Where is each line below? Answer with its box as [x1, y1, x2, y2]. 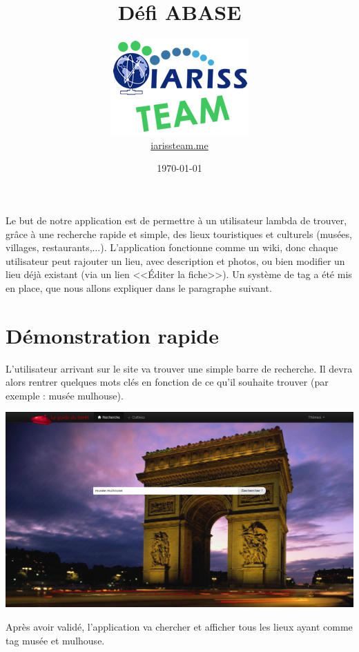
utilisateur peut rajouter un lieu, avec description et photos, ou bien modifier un [6, 253, 345, 268]
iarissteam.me [151, 137, 208, 152]
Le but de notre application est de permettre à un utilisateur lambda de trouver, [6, 213, 347, 227]
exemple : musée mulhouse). [6, 388, 124, 402]
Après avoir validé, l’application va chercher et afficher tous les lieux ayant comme [6, 619, 353, 633]
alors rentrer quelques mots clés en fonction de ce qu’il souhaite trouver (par [6, 375, 329, 389]
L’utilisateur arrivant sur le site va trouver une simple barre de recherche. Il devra [6, 361, 353, 375]
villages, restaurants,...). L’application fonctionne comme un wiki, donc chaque [6, 240, 338, 255]
